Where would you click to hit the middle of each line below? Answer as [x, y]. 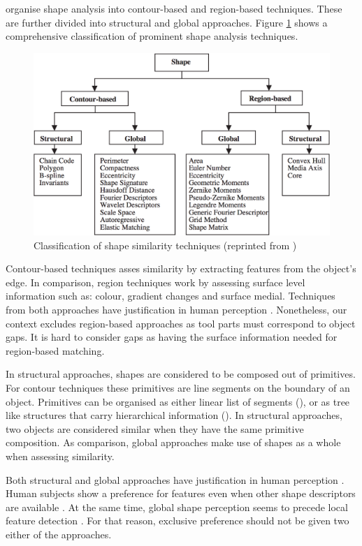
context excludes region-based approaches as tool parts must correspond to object [181, 323]
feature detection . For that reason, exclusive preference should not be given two [178, 521]
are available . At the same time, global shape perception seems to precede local [177, 507]
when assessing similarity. [60, 456]
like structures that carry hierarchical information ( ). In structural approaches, [174, 415]
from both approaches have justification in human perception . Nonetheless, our [176, 310]
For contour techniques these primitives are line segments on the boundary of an [178, 387]
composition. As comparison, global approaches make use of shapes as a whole [173, 442]
